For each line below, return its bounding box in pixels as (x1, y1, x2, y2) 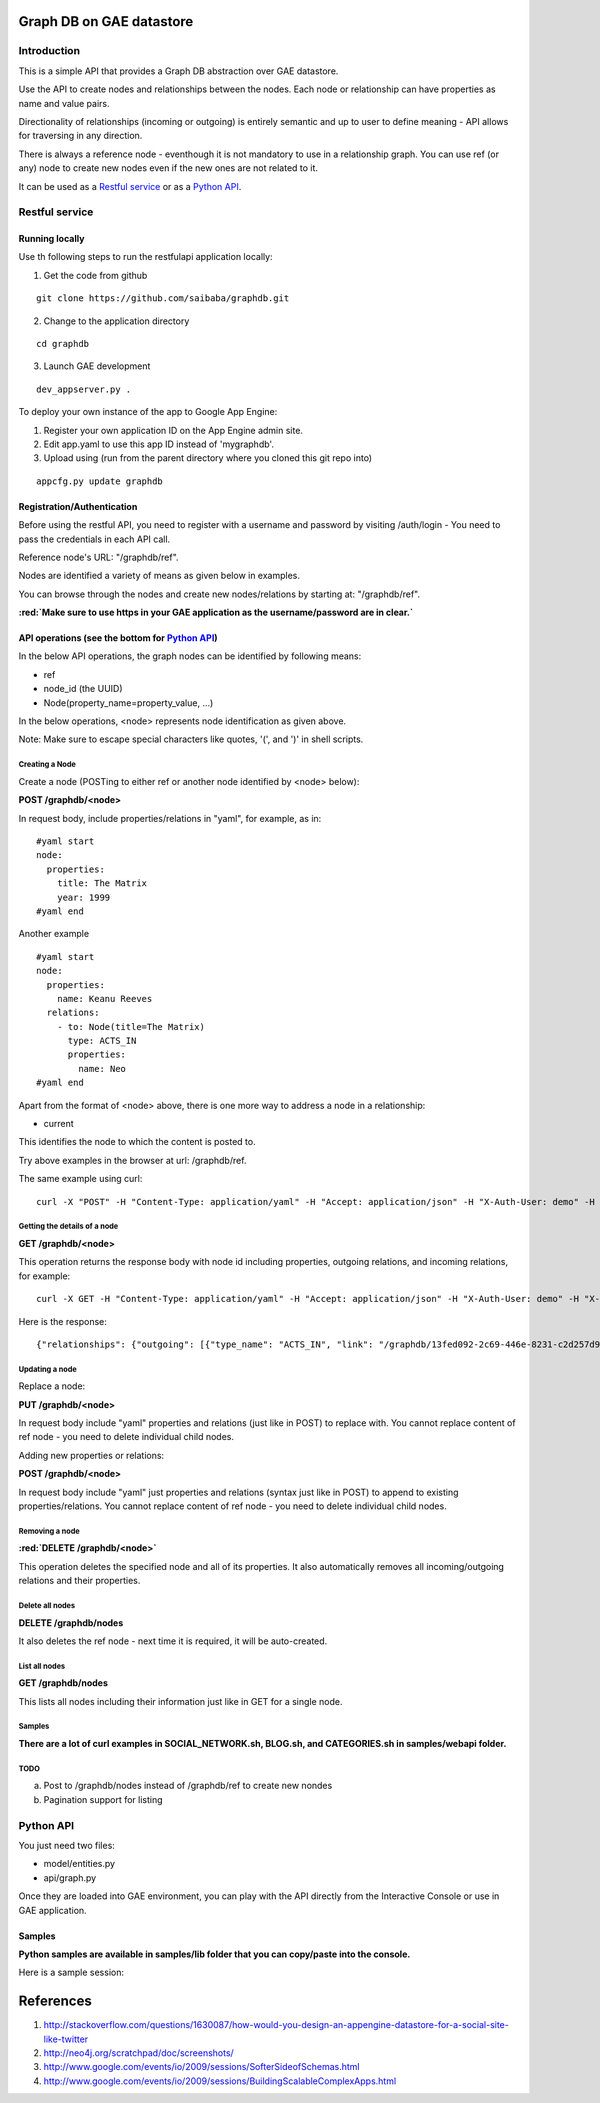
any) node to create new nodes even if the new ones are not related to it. (18, 162, 319, 174)
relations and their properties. (18, 1575, 141, 1587)
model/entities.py (43, 1858, 115, 1870)
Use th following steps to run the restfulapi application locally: (18, 251, 274, 263)
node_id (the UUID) (43, 683, 124, 695)
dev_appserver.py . (36, 383, 132, 395)
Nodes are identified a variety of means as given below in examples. (18, 570, 300, 582)
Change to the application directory (43, 315, 190, 327)
